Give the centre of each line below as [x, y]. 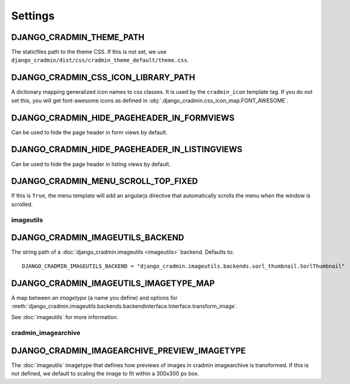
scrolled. [22, 204]
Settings [33, 16]
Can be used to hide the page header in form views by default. [89, 132]
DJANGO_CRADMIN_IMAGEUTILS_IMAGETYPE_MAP [113, 283]
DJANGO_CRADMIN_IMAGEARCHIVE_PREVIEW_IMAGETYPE [128, 350]
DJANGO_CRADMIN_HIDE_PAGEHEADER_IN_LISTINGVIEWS [127, 149]
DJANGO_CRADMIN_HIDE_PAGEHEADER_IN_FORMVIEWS [123, 118]
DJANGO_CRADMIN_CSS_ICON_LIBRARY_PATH [103, 78]
